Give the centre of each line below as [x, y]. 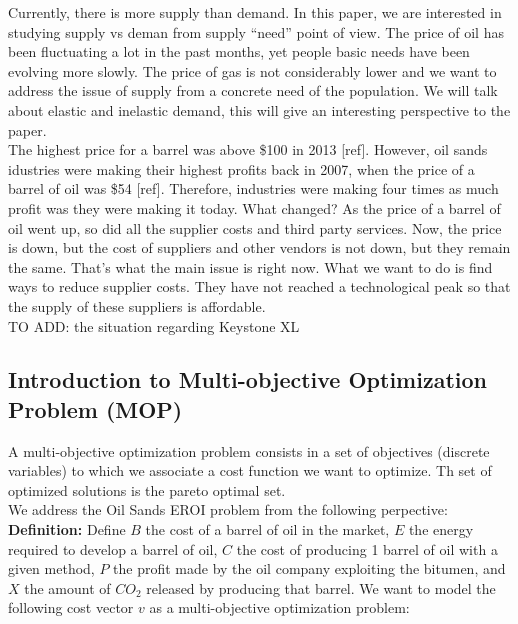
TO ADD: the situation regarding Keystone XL [154, 325]
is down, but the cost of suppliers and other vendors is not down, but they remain [259, 247]
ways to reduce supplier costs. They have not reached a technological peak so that [259, 286]
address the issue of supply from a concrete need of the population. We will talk [253, 90]
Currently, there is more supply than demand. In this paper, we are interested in [255, 12]
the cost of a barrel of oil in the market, [267, 529]
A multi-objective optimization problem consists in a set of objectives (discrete [249, 450]
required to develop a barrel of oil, [113, 548]
